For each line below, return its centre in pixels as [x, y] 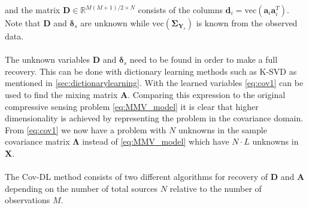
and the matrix [33, 10]
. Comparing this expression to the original [207, 94]
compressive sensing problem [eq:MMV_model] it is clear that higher [132, 106]
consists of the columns [180, 10]
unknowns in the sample [222, 129]
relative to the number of [216, 188]
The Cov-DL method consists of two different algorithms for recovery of [137, 177]
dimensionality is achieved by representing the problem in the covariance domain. [154, 118]
